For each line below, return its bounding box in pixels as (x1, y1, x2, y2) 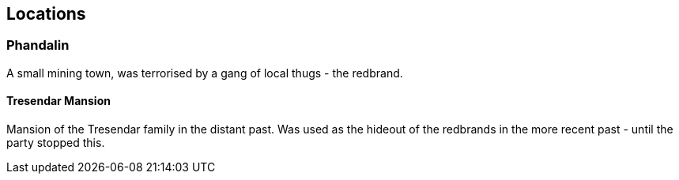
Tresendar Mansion (6, 94, 111, 108)
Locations (6, 4, 86, 24)
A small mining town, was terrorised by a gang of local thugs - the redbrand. (6, 66, 403, 80)
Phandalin (6, 37, 70, 54)
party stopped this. (6, 136, 105, 150)
